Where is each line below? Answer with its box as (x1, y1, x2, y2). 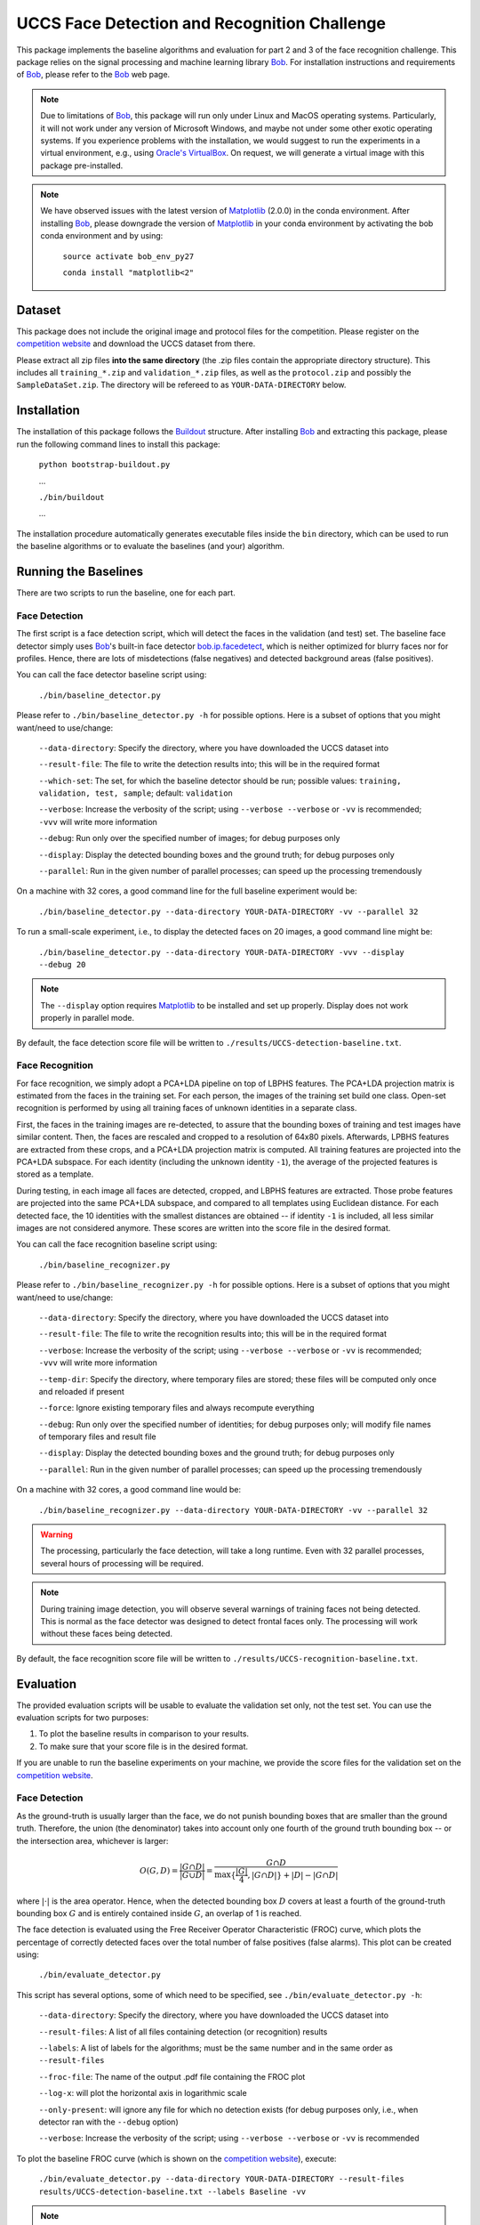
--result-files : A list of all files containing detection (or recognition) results (38, 2026, 328, 2037)
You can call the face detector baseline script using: (16, 669, 207, 680)
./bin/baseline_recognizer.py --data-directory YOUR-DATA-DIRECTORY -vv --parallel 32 (38, 1505, 428, 1515)
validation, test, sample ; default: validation (38, 788, 233, 798)
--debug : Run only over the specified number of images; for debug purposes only (38, 833, 340, 844)
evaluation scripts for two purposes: (16, 1712, 149, 1723)
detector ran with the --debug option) (38, 2116, 179, 2127)
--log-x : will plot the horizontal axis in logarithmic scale (38, 2088, 248, 2099)
